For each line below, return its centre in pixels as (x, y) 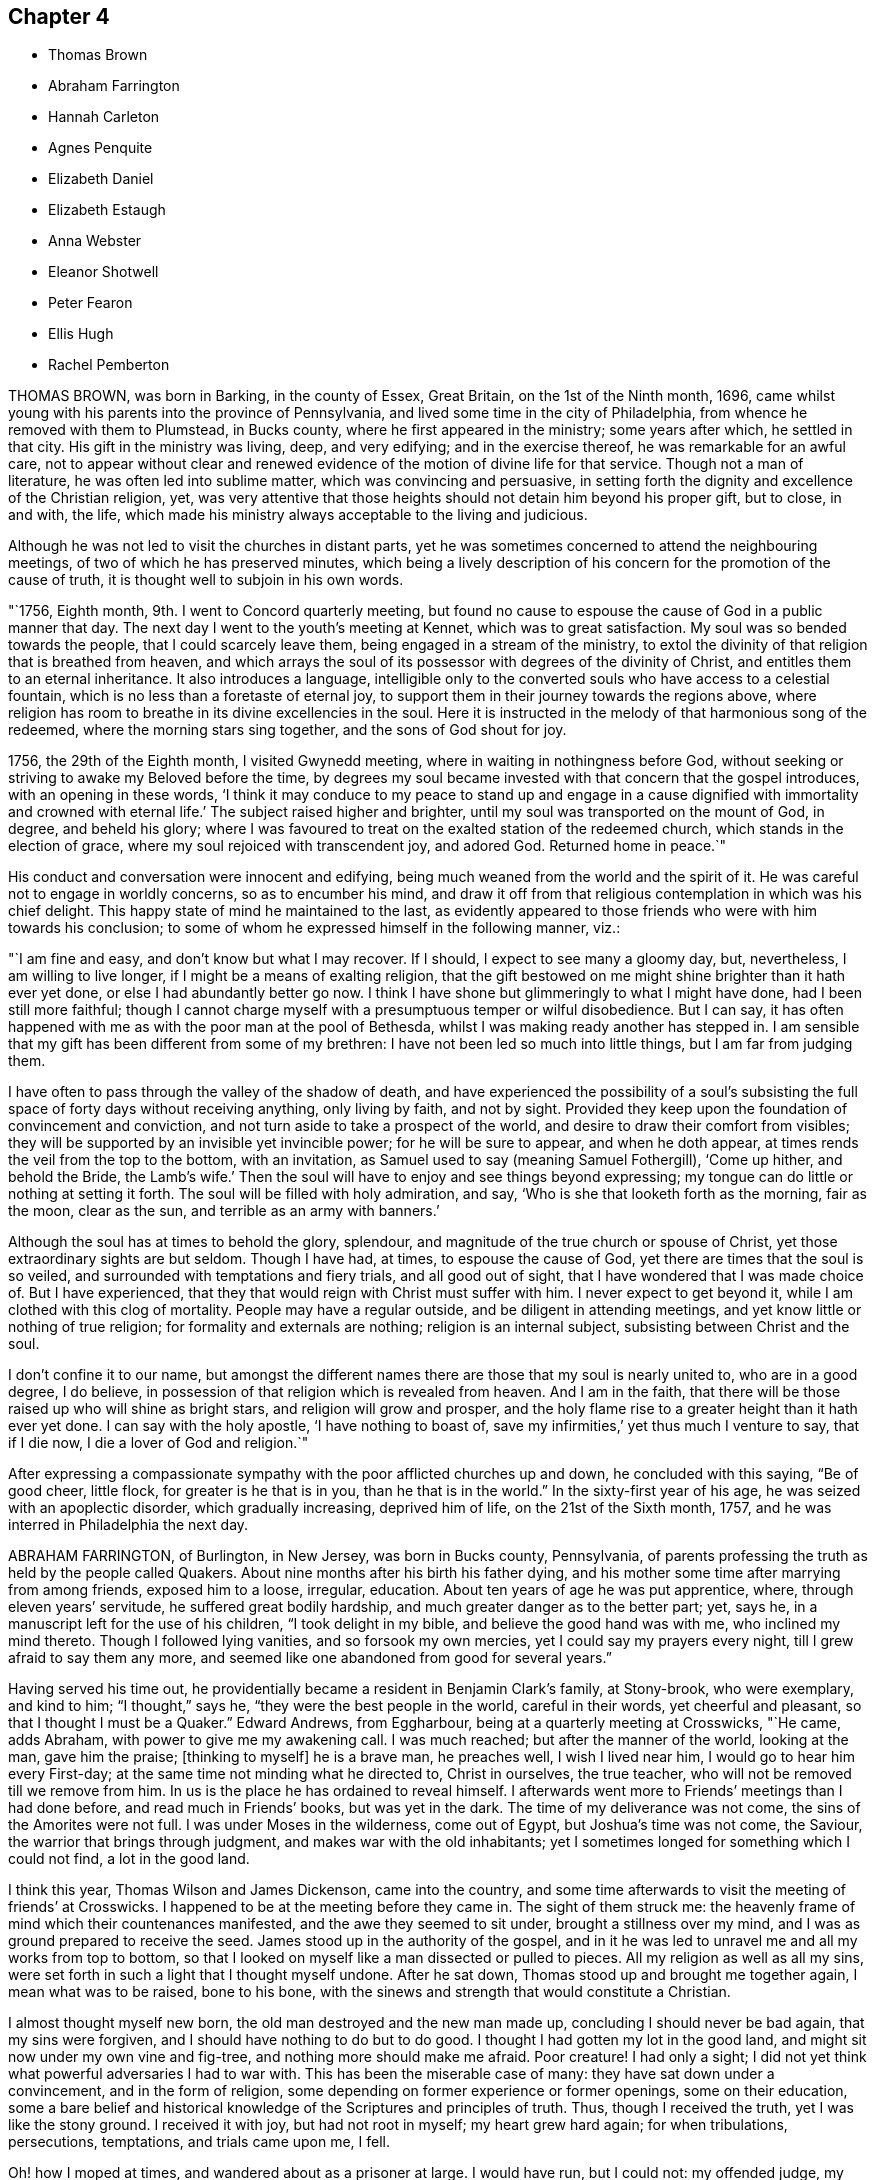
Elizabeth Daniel (101, 179)
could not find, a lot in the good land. (129, 1859)
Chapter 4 (59, 16)
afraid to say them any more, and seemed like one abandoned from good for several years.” (310, 1658)
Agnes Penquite (100, 148)
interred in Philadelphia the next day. (128, 1525)
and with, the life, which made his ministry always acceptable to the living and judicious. (298, 515)
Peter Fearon (90, 303)
